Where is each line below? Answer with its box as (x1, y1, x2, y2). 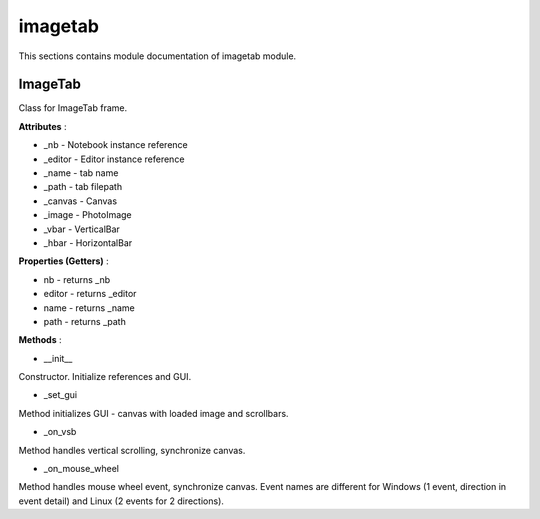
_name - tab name (43, 167, 119, 179)
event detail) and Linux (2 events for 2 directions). (18, 495, 225, 507)
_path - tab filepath (43, 181, 123, 193)
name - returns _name (43, 301, 135, 314)
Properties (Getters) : (18, 255, 109, 267)
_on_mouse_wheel (43, 463, 120, 475)
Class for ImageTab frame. (18, 102, 128, 114)
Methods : (18, 334, 62, 346)
